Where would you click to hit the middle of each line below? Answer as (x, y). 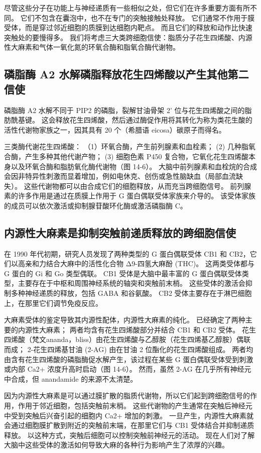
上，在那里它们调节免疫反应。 (53, 303)
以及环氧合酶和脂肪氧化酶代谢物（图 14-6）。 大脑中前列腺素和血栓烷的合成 (134, 166)
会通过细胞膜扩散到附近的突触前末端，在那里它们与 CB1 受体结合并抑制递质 (129, 425)
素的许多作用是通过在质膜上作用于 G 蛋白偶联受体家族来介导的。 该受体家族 (130, 196)
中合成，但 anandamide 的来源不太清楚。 (71, 378)
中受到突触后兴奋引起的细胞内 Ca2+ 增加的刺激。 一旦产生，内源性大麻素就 (129, 415)
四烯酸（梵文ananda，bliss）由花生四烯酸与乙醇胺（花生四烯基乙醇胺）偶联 (127, 339)
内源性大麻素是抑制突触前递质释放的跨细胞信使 (120, 232)
